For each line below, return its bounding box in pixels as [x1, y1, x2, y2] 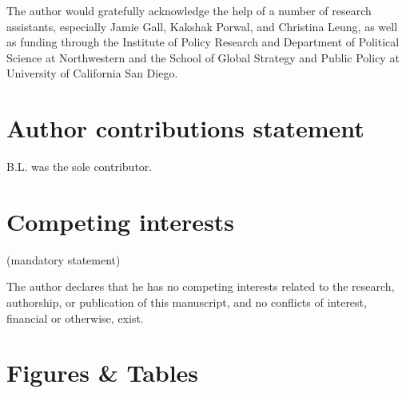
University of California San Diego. [6, 65, 178, 81]
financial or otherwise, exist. [6, 309, 144, 326]
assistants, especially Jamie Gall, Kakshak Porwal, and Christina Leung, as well [6, 18, 398, 34]
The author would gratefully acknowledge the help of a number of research [6, 2, 372, 18]
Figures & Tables [6, 356, 199, 389]
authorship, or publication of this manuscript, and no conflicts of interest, [6, 294, 367, 310]
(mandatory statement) [6, 251, 121, 268]
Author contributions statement [6, 112, 364, 145]
